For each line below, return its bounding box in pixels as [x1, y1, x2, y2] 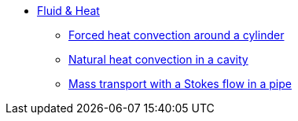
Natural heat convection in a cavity [68, 53, 248, 66]
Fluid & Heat [37, 4, 100, 17]
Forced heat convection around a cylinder [68, 28, 285, 42]
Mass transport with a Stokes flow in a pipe [68, 77, 292, 90]
